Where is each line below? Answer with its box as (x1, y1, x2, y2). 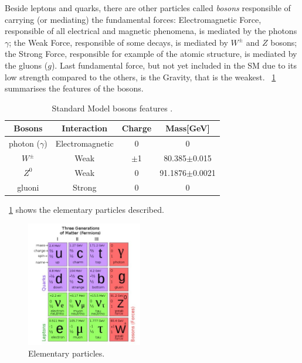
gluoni (17, 181, 39, 193)
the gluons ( (5, 59, 48, 71)
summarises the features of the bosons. (5, 82, 144, 94)
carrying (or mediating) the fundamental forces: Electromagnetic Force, (5, 13, 262, 25)
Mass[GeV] (165, 122, 210, 134)
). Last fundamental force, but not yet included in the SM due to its (51, 59, 297, 71)
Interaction (62, 122, 107, 134)
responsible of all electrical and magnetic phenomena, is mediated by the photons (5, 25, 297, 37)
